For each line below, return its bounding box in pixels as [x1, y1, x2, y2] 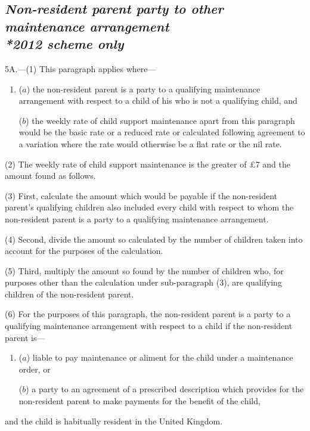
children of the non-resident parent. [5, 287, 134, 300]
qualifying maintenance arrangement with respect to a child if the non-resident [5, 320, 293, 332]
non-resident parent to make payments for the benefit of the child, [18, 395, 261, 407]
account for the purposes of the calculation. [5, 244, 163, 257]
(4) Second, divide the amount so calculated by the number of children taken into [5, 232, 303, 245]
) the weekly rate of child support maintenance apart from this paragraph [26, 114, 295, 126]
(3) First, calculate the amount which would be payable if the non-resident [5, 189, 277, 201]
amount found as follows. [5, 169, 96, 182]
